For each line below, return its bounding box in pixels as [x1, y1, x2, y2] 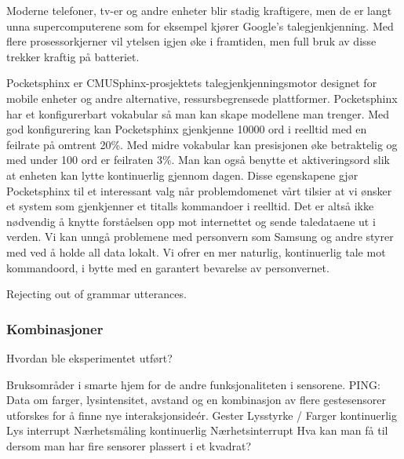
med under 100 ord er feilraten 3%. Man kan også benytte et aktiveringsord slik [6, 151, 390, 168]
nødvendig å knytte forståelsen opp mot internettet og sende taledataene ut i [6, 213, 376, 229]
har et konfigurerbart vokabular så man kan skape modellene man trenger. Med [6, 105, 390, 122]
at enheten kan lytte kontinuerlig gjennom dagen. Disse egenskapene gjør [6, 166, 359, 183]
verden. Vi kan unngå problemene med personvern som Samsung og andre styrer [6, 228, 394, 245]
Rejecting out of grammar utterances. [6, 286, 187, 302]
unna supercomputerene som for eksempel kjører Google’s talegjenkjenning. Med [6, 17, 394, 34]
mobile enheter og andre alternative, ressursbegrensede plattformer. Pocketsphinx [6, 89, 398, 106]
